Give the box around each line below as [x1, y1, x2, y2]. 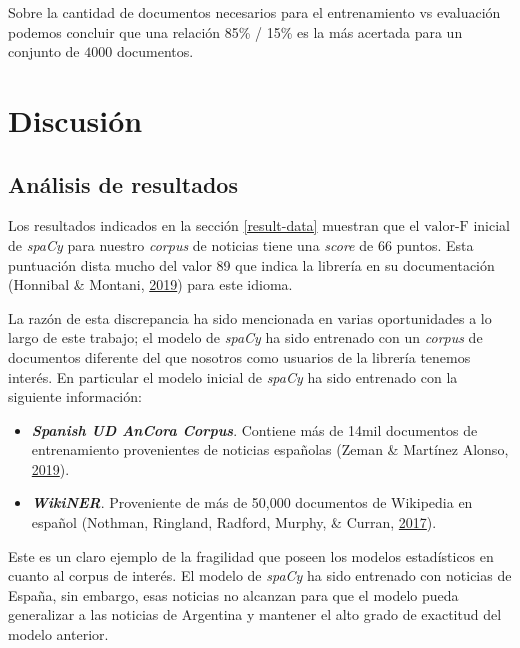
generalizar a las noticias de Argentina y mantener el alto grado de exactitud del [8, 604, 502, 625]
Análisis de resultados [8, 168, 238, 199]
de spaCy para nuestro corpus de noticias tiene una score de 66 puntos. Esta [8, 234, 474, 255]
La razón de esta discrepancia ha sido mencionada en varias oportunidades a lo [8, 307, 492, 328]
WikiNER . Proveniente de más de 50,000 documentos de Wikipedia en [31, 492, 473, 513]
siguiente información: [8, 386, 142, 407]
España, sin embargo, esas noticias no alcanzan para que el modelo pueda [8, 584, 459, 605]
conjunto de [8, 41, 80, 62]
